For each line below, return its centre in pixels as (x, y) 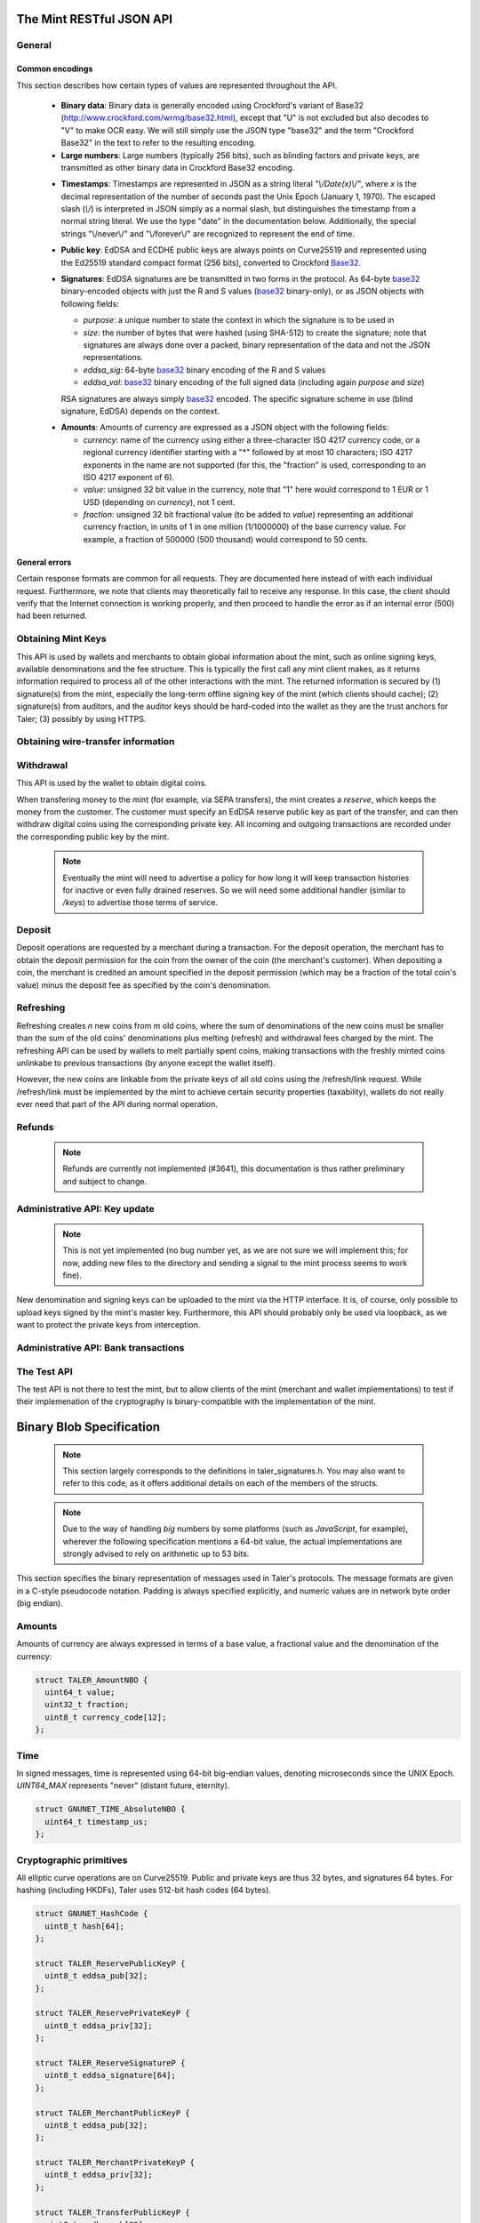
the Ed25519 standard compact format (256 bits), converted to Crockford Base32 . (211, 262)
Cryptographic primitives (72, 1860)
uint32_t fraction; (87, 1705)
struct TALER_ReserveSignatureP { (110, 2062)
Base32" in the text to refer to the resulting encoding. (159, 143)
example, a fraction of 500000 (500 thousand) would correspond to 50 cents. (226, 539)
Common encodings (55, 69)
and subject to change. (104, 1181)
